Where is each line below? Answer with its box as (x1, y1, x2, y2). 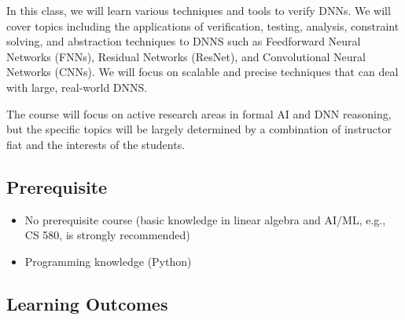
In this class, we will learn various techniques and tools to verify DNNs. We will (6, 2, 391, 18)
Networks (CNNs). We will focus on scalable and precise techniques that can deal (6, 64, 399, 80)
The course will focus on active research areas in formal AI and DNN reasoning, (6, 105, 392, 122)
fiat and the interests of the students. (6, 136, 186, 152)
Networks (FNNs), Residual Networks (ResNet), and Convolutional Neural (6, 48, 366, 64)
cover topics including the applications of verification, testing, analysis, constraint (6, 17, 399, 34)
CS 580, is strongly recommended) (24, 227, 190, 243)
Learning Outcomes (6, 291, 168, 315)
